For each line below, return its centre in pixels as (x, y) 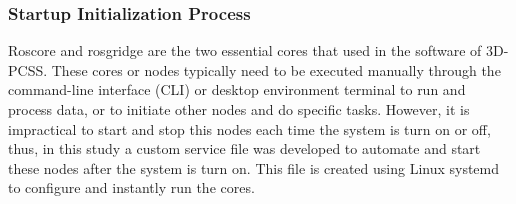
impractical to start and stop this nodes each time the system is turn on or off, (249, 128)
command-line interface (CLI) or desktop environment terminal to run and (237, 89)
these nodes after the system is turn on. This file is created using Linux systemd (254, 167)
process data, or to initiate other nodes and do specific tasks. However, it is (239, 109)
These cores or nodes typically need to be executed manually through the (276, 69)
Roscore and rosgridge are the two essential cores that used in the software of (245, 50)
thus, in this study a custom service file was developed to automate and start (244, 148)
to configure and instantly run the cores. (131, 187)
